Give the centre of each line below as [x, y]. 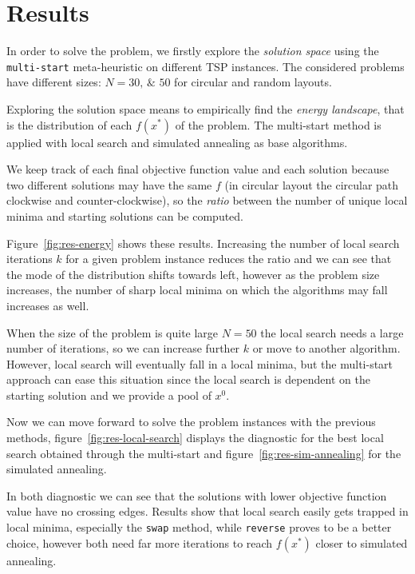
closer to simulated [362, 542]
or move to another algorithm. [326, 348]
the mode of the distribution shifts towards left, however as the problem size [193, 274]
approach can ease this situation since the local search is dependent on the [188, 379]
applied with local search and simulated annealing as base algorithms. [177, 142]
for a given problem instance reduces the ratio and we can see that [229, 259]
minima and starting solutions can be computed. [125, 215]
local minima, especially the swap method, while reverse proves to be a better [199, 527]
